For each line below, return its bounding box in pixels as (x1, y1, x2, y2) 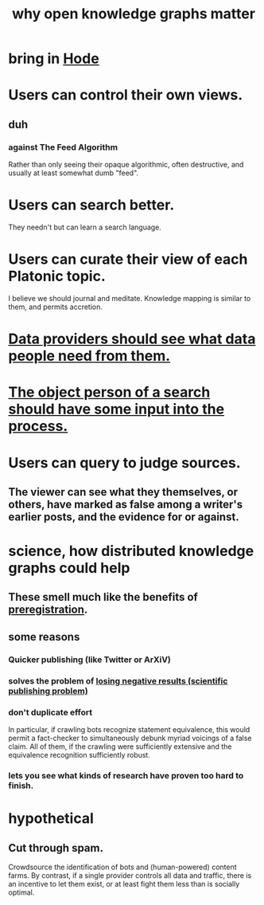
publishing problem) (8, 685, 89, 696)
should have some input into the (8, 400, 225, 418)
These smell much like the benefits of (8, 590, 199, 604)
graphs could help (8, 559, 130, 578)
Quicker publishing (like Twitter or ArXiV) (8, 654, 171, 665)
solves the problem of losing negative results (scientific (8, 675, 228, 686)
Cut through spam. (8, 841, 103, 855)
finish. (8, 780, 34, 791)
